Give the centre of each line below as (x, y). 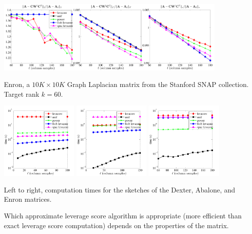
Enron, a (17, 84)
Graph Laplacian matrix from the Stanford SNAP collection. (158, 84)
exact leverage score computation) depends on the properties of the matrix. (116, 225)
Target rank (22, 94)
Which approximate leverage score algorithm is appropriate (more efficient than (123, 215)
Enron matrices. (28, 199)
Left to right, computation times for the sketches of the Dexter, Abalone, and (120, 189)
